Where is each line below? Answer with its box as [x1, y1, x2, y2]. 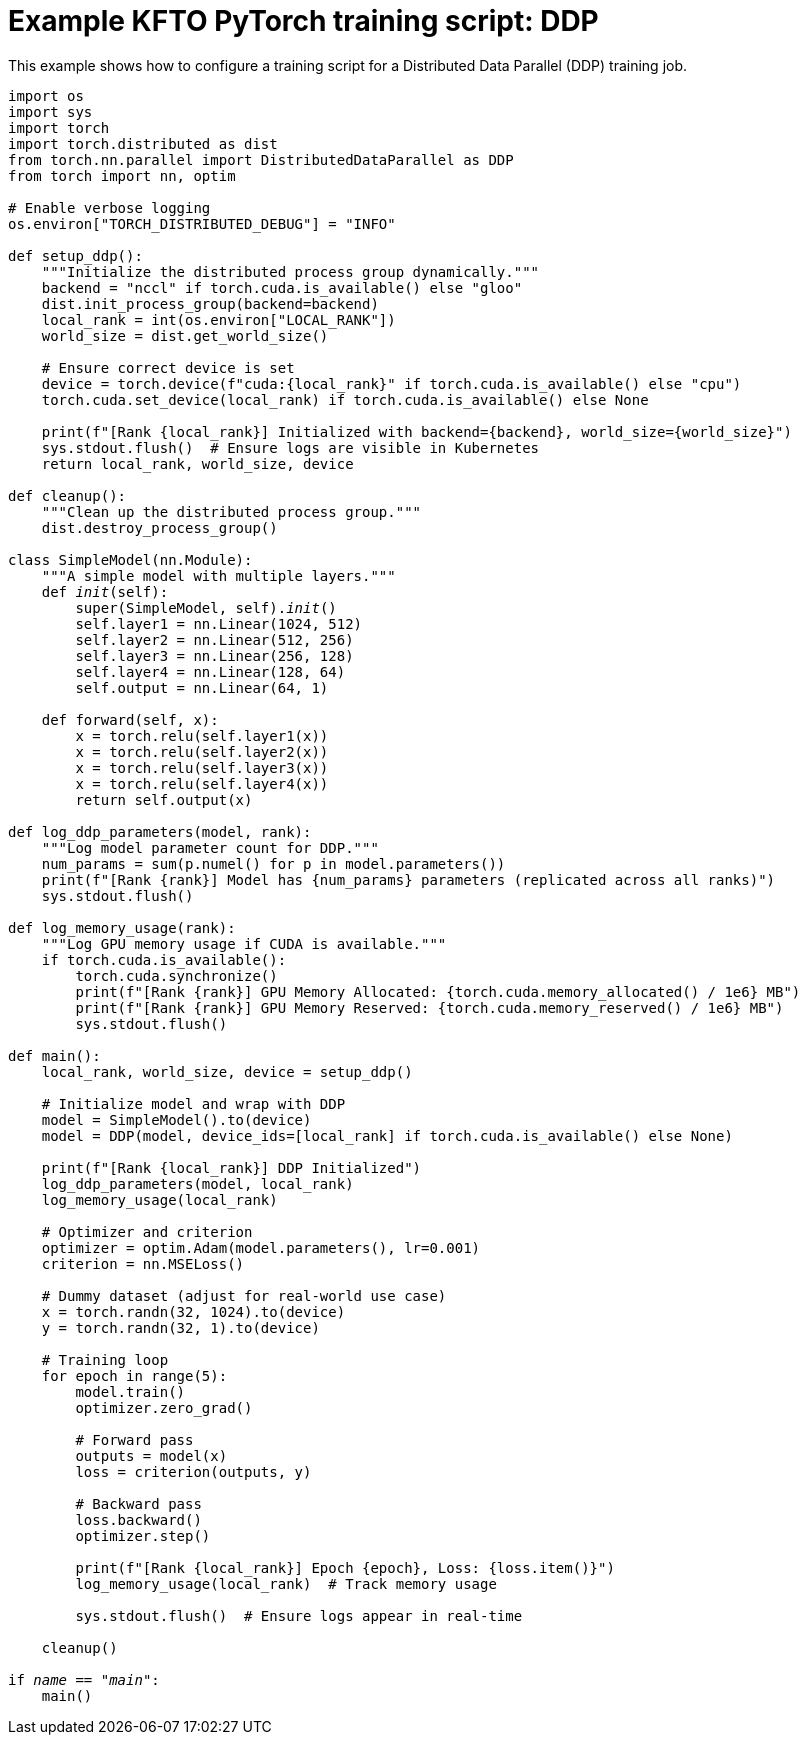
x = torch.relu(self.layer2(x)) [75, 743, 329, 760]
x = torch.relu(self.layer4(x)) [75, 775, 329, 792]
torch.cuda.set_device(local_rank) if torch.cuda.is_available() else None [41, 391, 649, 408]
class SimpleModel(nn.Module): [8, 551, 253, 568]
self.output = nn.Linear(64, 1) [75, 679, 329, 696]
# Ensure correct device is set [41, 359, 295, 376]
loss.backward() [75, 1511, 202, 1528]
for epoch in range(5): [41, 1367, 228, 1384]
